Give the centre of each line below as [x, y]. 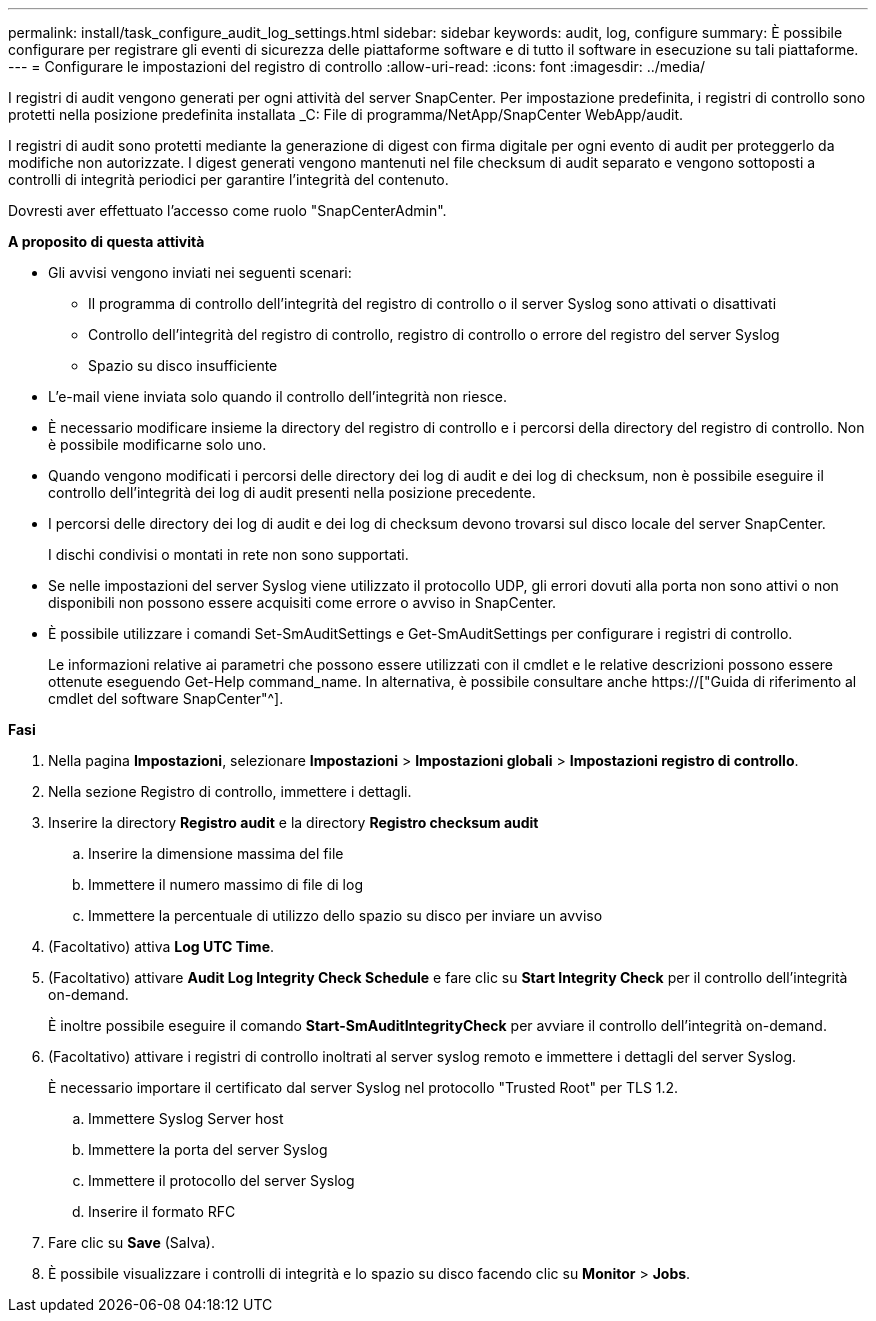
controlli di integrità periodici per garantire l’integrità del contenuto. [228, 179]
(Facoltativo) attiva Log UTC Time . [161, 946]
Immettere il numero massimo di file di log [225, 884]
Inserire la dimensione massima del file [216, 853]
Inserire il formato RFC [162, 1211]
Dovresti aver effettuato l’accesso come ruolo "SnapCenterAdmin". [227, 210]
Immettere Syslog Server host [186, 1118]
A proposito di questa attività [106, 241]
